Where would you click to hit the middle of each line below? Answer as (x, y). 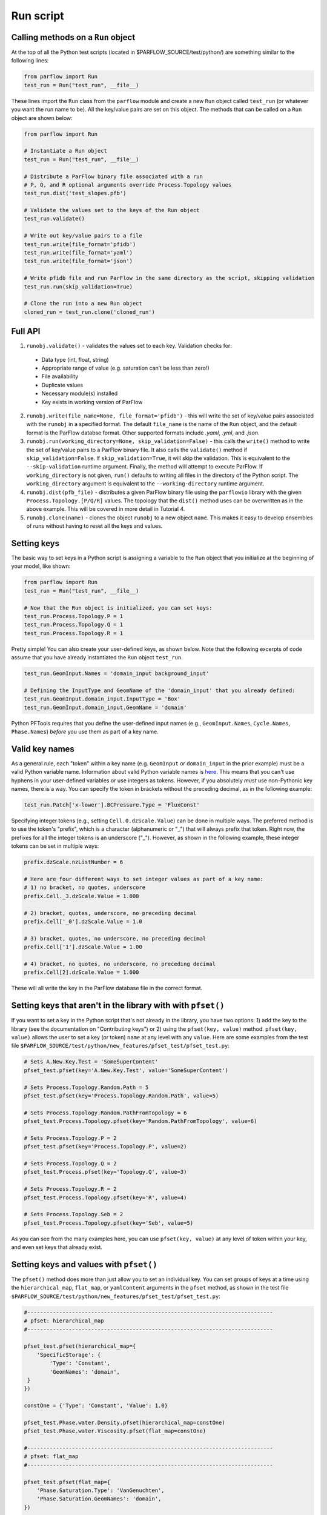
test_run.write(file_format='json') (78, 261)
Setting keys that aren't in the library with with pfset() (118, 1006)
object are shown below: (42, 118)
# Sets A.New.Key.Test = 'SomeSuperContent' (91, 1062)
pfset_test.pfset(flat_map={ (67, 1482)
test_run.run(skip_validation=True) (78, 287)
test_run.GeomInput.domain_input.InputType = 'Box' (102, 699)
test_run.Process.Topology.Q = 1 (74, 625)
